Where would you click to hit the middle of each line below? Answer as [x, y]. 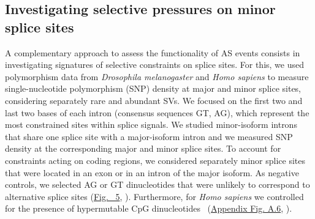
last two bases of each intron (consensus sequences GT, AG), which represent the [157, 112]
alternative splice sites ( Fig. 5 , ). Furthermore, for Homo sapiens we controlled [154, 196]
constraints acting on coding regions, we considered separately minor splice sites [155, 160]
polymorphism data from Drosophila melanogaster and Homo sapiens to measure [157, 76]
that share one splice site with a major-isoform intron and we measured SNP [149, 136]
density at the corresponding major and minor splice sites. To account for [143, 148]
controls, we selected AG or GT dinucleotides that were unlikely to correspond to [157, 184]
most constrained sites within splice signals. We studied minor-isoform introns [151, 124]
